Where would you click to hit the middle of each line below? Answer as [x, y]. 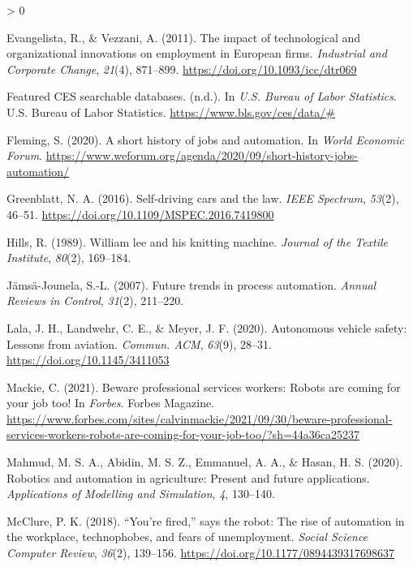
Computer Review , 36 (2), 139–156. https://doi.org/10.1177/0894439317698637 [201, 553]
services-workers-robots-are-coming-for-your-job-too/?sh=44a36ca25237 [183, 434]
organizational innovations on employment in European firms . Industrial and [197, 53]
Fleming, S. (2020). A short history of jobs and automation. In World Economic [205, 139]
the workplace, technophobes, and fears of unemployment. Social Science [187, 537]
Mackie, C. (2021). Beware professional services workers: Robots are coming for [204, 387]
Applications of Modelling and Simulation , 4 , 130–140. [141, 494]
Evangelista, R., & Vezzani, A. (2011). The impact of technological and [184, 37]
